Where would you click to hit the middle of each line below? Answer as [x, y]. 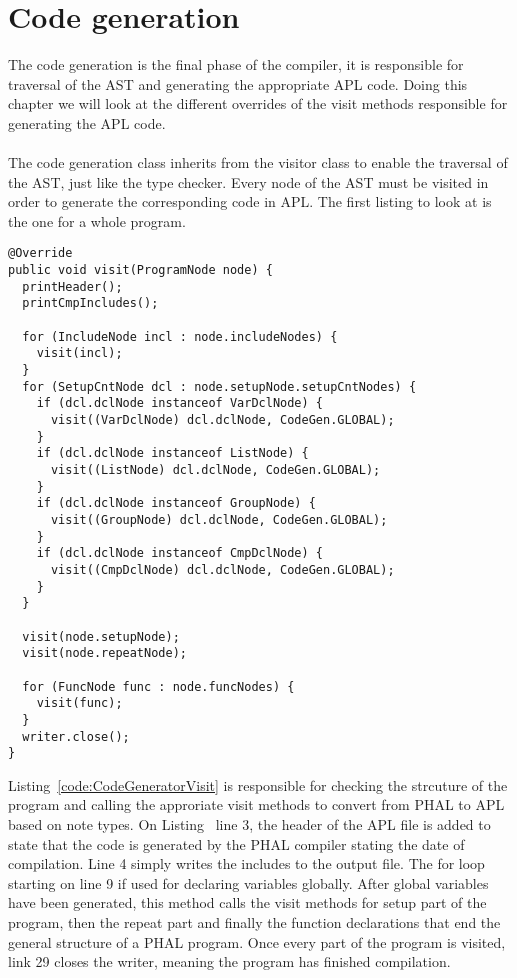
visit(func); [79, 703]
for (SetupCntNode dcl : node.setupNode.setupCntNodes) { [219, 386]
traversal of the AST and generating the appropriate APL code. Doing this [238, 83]
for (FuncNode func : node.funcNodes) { [158, 686]
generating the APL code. [87, 122]
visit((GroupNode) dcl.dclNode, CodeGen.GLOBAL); [219, 519]
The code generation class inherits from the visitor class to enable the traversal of [258, 162]
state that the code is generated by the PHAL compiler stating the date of [236, 843]
